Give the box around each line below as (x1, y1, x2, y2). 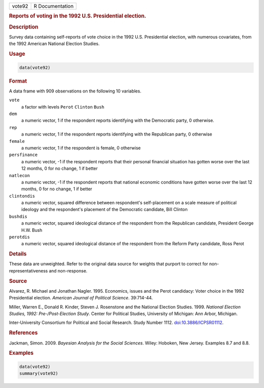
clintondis (9, 193, 35, 199)
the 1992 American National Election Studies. (9, 41, 100, 46)
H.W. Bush (21, 227, 43, 233)
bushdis (9, 213, 28, 219)
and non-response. (49, 268, 88, 274)
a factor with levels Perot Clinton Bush (21, 104, 105, 110)
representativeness (9, 268, 48, 274)
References (9, 329, 38, 336)
